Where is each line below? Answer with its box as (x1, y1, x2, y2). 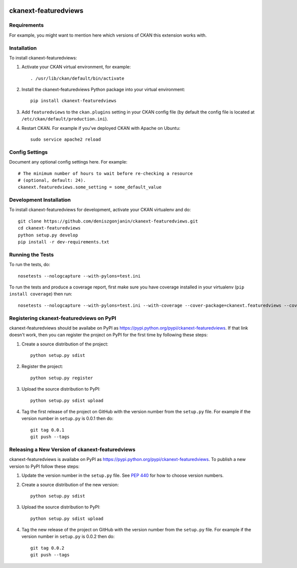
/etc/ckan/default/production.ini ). (21, 116, 108, 122)
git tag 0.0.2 (30, 545, 64, 551)
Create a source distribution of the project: (21, 341, 108, 347)
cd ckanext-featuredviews (18, 226, 81, 231)
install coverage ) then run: (9, 291, 72, 297)
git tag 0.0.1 (30, 427, 64, 433)
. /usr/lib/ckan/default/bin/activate (30, 75, 125, 81)
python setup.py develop (18, 232, 78, 238)
